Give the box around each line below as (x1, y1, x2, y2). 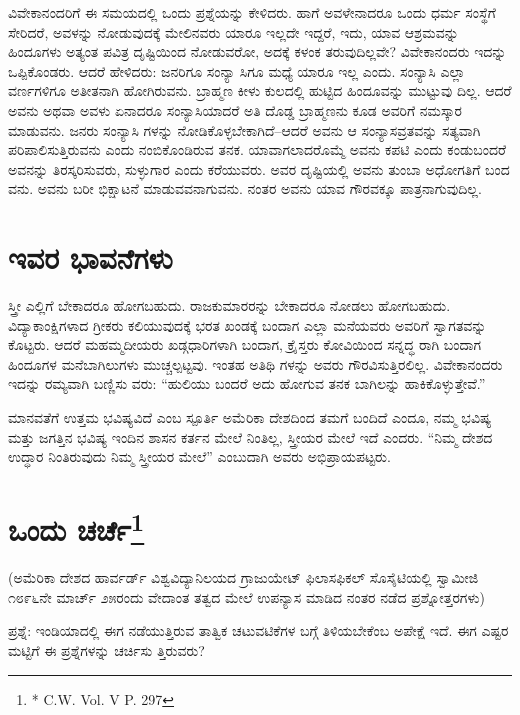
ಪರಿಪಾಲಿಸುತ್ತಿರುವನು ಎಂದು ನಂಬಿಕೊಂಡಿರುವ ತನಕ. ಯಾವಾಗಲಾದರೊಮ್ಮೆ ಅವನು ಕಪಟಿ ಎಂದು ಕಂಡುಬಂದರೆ (8, 139, 506, 160)
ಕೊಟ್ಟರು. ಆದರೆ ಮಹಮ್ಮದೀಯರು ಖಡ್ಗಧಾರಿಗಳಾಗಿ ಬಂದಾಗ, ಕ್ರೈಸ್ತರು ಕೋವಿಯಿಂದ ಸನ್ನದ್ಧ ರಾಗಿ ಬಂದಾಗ (8, 334, 481, 355)
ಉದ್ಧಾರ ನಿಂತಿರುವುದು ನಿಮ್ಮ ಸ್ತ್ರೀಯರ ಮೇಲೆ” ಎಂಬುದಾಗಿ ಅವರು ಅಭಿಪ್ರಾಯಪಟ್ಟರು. (8, 446, 391, 467)
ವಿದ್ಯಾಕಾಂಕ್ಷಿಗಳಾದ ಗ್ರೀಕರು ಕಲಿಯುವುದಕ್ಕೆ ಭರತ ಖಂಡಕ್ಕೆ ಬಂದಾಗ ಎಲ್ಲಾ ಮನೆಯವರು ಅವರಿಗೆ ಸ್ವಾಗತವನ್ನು (8, 314, 487, 335)
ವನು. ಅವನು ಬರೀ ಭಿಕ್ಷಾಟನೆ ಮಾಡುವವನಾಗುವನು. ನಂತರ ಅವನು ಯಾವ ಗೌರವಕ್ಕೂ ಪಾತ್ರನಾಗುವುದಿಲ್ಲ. (8, 178, 482, 199)
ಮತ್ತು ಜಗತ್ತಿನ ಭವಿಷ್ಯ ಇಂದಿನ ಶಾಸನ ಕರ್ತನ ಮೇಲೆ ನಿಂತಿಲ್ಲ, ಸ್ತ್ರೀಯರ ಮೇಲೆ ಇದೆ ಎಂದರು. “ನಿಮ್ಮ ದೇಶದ (8, 426, 493, 447)
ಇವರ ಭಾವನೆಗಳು (8, 237, 173, 278)
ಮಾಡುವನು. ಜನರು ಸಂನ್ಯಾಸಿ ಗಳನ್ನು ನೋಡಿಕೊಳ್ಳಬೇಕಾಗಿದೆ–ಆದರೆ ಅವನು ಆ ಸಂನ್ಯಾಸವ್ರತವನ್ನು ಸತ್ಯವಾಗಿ (8, 119, 481, 140)
